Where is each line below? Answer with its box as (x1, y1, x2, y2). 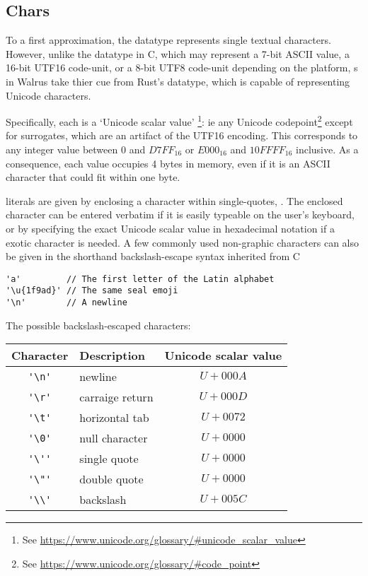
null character (79, 430, 148, 447)
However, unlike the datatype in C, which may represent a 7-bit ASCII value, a (6, 46, 350, 61)
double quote (79, 471, 144, 488)
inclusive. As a (296, 142, 359, 157)
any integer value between (6, 142, 118, 157)
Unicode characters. (6, 88, 91, 102)
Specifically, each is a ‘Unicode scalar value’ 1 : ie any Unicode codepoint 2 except (6, 112, 353, 129)
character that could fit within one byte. (6, 170, 180, 184)
